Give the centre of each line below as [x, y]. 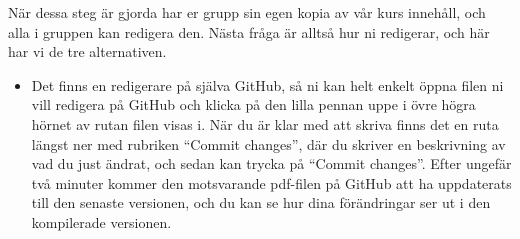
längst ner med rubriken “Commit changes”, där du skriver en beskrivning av [268, 143]
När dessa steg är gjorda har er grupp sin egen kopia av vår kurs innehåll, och [247, 12]
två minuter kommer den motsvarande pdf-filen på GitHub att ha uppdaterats [271, 182]
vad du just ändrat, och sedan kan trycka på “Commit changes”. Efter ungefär [271, 163]
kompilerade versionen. [101, 221]
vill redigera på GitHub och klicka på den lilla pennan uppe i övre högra [253, 104]
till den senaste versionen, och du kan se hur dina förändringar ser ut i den [261, 202]
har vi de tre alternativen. [87, 51]
